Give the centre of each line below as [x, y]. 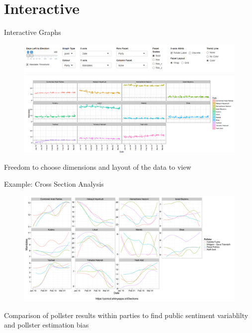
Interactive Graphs [33, 32]
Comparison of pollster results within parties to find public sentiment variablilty [126, 315]
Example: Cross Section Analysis [54, 183]
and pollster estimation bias [46, 325]
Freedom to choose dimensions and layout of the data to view [98, 166]
